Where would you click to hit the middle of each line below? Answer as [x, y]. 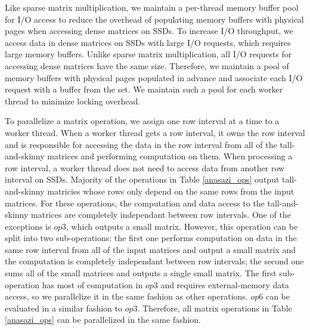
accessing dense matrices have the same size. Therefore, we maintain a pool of [147, 65]
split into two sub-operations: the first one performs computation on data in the [151, 238]
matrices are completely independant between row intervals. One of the [161, 215]
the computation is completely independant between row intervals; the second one [154, 261]
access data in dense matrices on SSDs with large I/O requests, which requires [148, 42]
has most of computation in [92, 284]
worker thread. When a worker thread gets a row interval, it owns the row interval [155, 132]
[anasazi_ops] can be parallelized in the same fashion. [103, 320]
